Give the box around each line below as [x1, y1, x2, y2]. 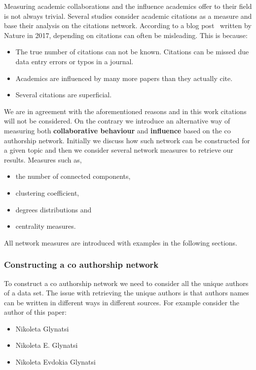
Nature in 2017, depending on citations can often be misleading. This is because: [4, 30, 248, 40]
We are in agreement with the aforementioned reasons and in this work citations [4, 106, 247, 116]
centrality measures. [15, 221, 76, 231]
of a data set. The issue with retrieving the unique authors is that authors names [4, 288, 249, 298]
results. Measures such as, [4, 154, 82, 164]
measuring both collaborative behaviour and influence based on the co [4, 125, 231, 135]
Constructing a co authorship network [4, 258, 159, 271]
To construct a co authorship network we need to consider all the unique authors [4, 278, 249, 288]
